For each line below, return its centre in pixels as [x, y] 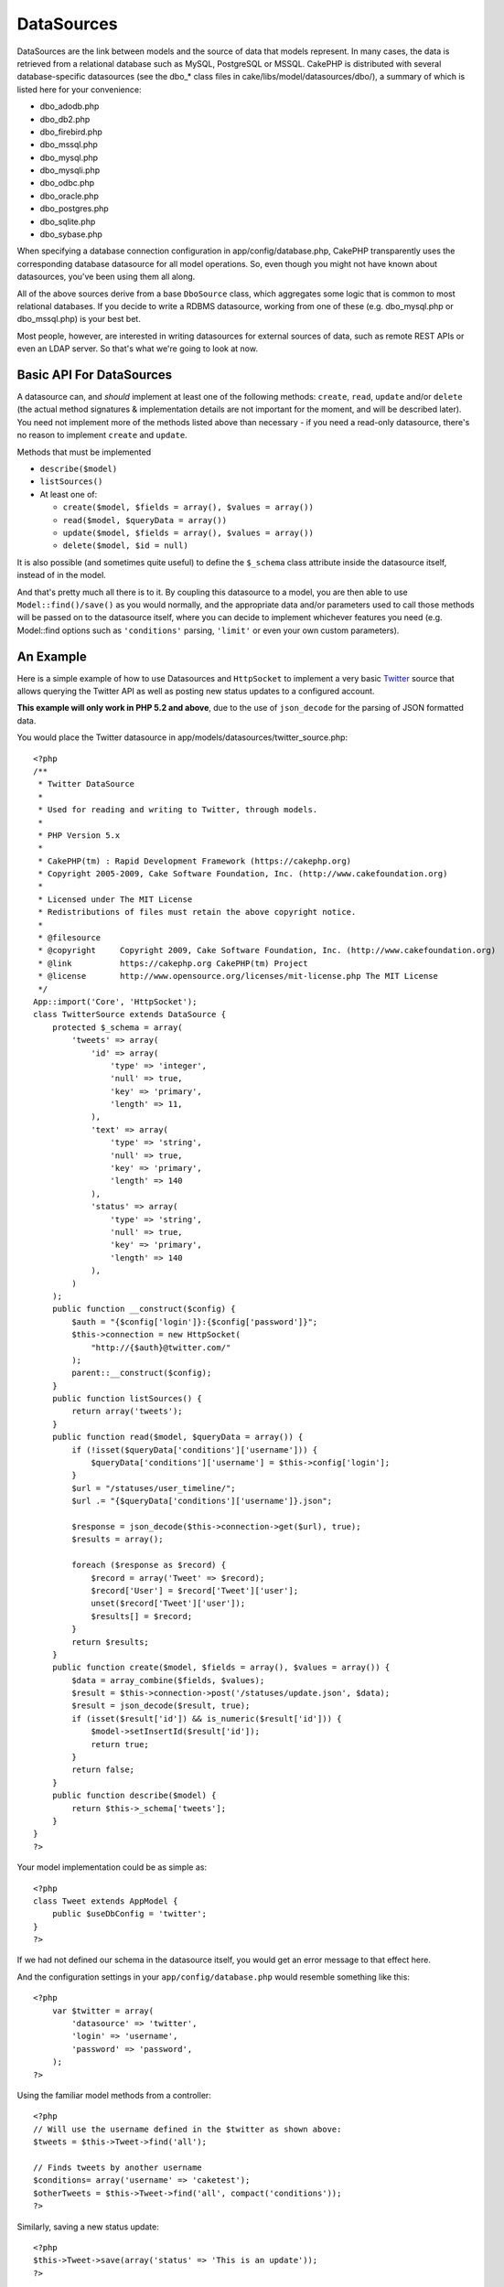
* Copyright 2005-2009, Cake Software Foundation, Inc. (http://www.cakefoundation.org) [243, 874]
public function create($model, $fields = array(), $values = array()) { [221, 1668]
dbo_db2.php [65, 119]
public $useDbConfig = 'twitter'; [129, 1914]
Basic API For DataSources [95, 375]
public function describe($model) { [134, 1796]
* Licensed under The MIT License [115, 899]
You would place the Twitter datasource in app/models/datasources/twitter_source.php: [182, 737]
